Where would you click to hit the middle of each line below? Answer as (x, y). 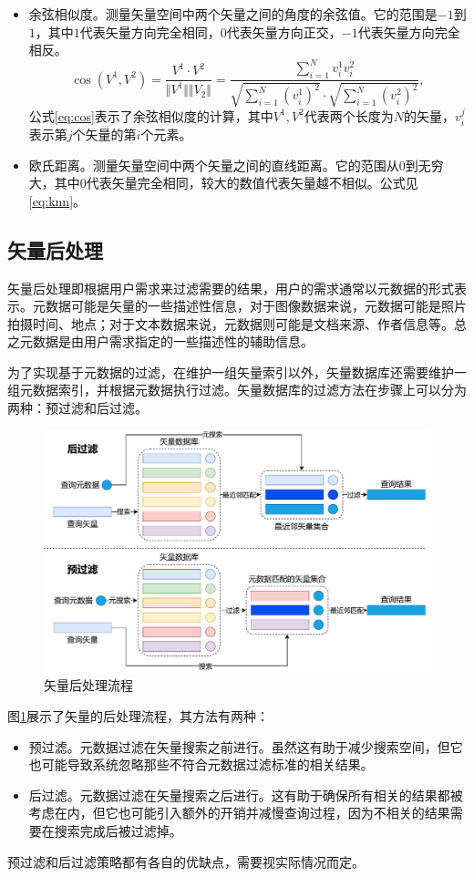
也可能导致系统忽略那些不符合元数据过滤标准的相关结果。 (201, 764)
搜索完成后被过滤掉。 (118, 831)
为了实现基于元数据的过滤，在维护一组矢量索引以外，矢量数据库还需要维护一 (237, 371)
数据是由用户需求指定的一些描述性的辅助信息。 (173, 341)
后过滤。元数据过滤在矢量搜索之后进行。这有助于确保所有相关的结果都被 (246, 794)
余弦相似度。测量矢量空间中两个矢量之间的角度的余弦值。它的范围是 (233, 14)
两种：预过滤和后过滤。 (77, 408)
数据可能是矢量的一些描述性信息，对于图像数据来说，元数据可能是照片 (256, 306)
